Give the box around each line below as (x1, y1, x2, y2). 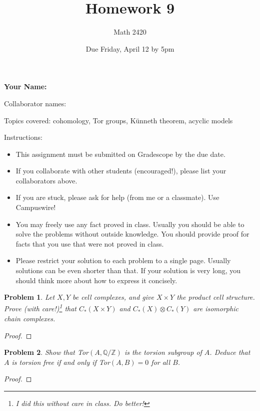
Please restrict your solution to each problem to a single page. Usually (15, 255, 231, 266)
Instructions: (4, 132, 42, 142)
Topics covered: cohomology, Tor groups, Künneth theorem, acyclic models (4, 115, 233, 125)
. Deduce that (209, 347, 250, 357)
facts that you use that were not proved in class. (15, 238, 164, 249)
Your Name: (4, 81, 47, 92)
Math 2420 (113, 27, 146, 37)
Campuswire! (15, 202, 56, 213)
